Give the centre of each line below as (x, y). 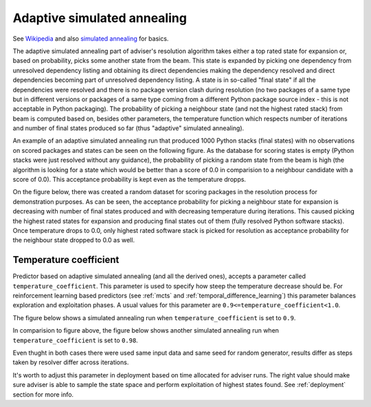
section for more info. (43, 394)
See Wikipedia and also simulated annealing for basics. (91, 39)
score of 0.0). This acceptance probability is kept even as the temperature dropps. (130, 180)
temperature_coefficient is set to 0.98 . (76, 340)
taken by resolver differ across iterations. (71, 362)
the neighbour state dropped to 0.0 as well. (74, 240)
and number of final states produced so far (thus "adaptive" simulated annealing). (128, 128)
